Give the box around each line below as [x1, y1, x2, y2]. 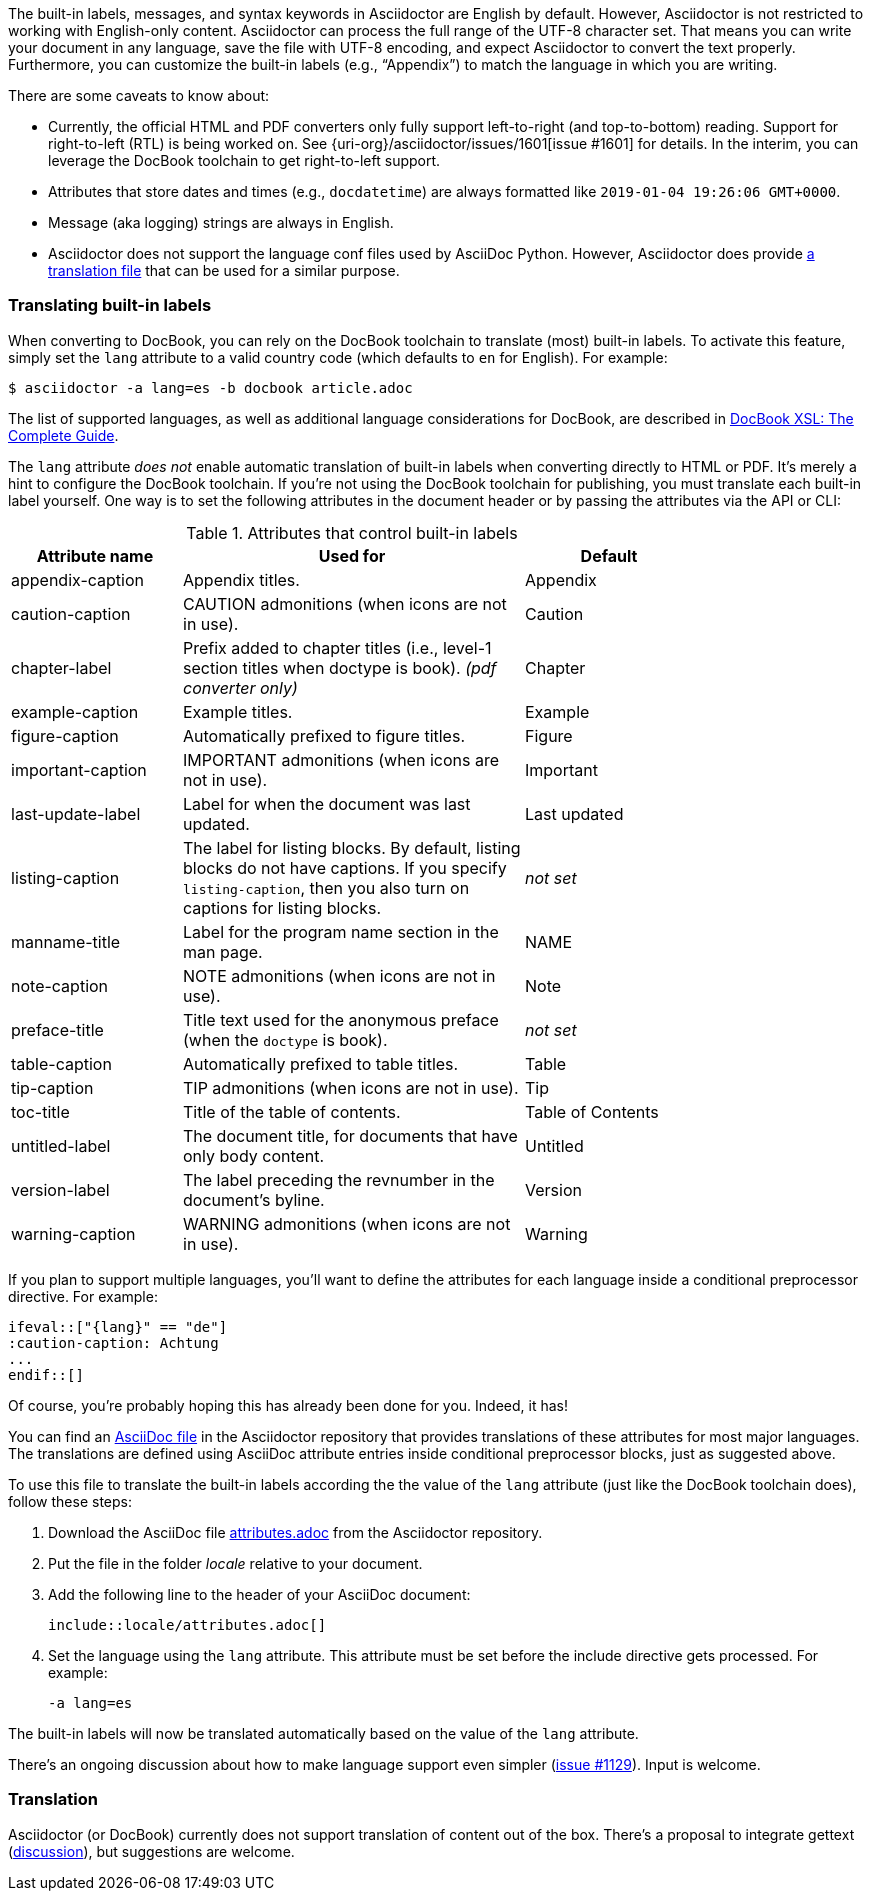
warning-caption [11, 1223, 136, 1244]
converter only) [183, 677, 298, 698]
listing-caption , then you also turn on [183, 877, 470, 898]
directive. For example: [8, 1287, 158, 1305]
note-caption [11, 975, 109, 996]
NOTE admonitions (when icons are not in [183, 965, 496, 986]
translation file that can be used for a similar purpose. [48, 262, 400, 279]
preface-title [11, 1019, 104, 1040]
